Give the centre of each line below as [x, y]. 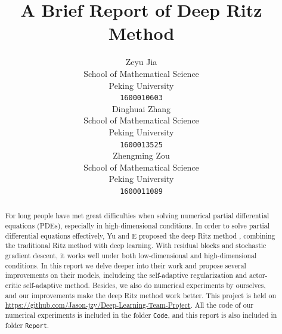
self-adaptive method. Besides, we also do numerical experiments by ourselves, [145, 285]
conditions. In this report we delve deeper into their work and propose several [125, 265]
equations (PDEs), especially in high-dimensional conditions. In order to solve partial [137, 226]
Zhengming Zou [141, 155]
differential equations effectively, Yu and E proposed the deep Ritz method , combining [140, 235]
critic [13, 285]
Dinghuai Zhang [141, 108]
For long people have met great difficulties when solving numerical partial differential [137, 216]
